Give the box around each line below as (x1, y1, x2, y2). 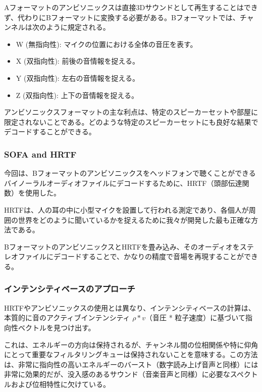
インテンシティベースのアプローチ (4, 282, 135, 295)
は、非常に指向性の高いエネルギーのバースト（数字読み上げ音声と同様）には (4, 359, 258, 369)
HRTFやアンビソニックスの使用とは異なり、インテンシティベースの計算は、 (4, 302, 255, 313)
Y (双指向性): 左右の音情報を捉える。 (16, 72, 139, 83)
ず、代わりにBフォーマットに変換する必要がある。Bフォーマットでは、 (4, 12, 240, 22)
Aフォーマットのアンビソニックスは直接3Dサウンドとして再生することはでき (4, 2, 258, 12)
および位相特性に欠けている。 (11, 378, 110, 389)
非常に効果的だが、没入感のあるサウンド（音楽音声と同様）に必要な (4, 369, 230, 379)
